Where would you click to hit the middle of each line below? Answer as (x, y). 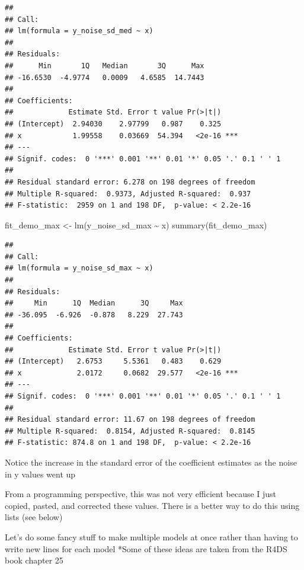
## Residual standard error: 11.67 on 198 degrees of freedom (130, 420)
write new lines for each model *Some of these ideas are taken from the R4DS (146, 548)
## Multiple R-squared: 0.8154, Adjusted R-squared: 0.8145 (130, 431)
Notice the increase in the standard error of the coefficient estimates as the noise (151, 462)
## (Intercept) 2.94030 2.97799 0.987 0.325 (113, 124)
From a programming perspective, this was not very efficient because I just (141, 494)
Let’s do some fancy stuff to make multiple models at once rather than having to (151, 536)
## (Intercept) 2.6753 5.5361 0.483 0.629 (113, 362)
